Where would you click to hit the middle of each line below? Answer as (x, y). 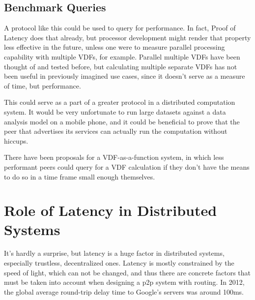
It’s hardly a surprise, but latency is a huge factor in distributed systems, (114, 253)
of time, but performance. (42, 85)
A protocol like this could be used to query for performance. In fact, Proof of (120, 28)
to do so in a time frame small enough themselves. (80, 176)
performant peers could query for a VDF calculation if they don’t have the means (127, 166)
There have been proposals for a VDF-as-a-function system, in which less (114, 157)
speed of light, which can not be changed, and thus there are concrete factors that (127, 272)
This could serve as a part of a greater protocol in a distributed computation (120, 102)
